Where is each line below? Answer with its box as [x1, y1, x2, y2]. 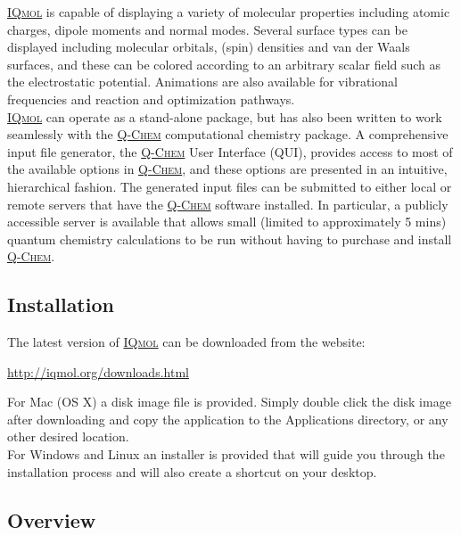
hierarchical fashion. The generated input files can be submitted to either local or [7, 177, 452, 195]
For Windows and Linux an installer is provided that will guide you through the [7, 445, 445, 464]
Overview [7, 506, 96, 533]
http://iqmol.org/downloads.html [7, 362, 189, 381]
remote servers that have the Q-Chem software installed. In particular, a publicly [7, 194, 449, 213]
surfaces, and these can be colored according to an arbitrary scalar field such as [7, 54, 441, 73]
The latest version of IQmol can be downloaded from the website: [7, 333, 366, 351]
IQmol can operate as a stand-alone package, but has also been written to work [7, 107, 442, 126]
